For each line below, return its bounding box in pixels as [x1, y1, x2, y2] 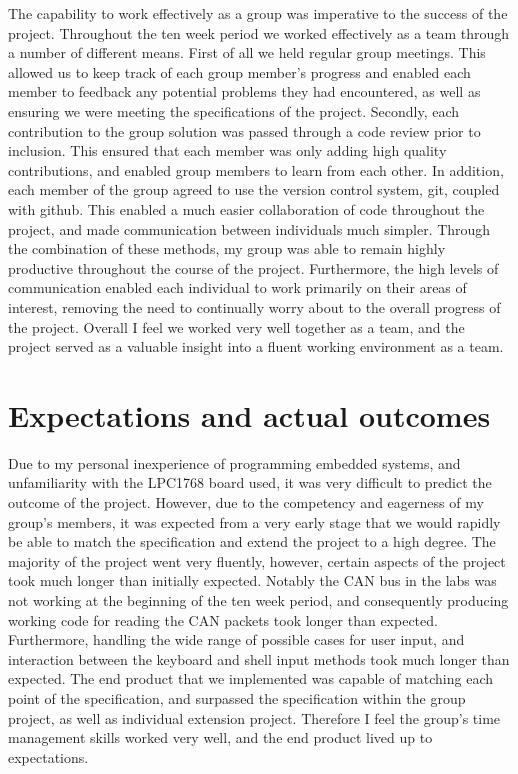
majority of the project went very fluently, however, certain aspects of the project [8, 550, 506, 571]
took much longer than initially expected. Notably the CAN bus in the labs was [8, 570, 497, 591]
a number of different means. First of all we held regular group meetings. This [8, 42, 486, 63]
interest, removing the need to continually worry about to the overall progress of [8, 296, 501, 317]
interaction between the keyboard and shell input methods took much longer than [8, 648, 510, 669]
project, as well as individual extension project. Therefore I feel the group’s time [8, 707, 501, 728]
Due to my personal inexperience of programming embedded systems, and [8, 452, 461, 473]
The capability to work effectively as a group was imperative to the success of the [8, 3, 508, 23]
